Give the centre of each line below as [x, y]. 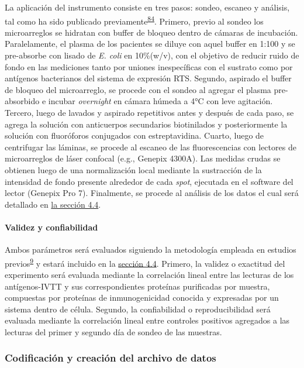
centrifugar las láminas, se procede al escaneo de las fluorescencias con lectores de [151, 147]
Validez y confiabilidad [51, 227]
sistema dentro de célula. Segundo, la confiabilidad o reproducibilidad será [138, 309]
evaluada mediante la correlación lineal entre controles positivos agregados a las [147, 320]
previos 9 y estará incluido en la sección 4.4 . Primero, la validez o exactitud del [145, 262]
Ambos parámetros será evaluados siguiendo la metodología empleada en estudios [151, 250]
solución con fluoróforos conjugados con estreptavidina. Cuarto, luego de [134, 135]
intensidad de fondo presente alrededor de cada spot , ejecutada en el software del [149, 181]
